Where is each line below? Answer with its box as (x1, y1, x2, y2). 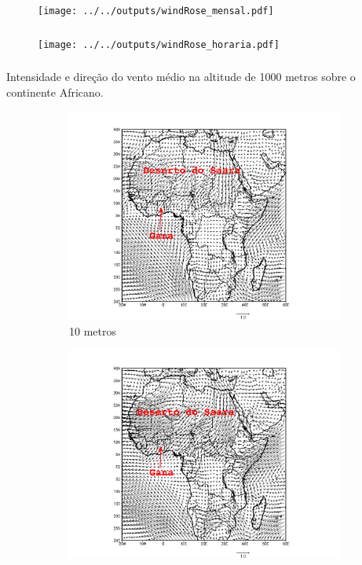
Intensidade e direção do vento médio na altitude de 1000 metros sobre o (6, 68, 356, 85)
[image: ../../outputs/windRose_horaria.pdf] (38, 39, 280, 50)
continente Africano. (6, 83, 104, 100)
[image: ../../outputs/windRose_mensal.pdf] (38, 5, 274, 17)
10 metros (69, 322, 116, 339)
